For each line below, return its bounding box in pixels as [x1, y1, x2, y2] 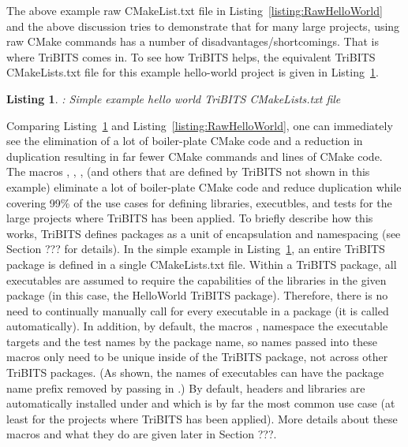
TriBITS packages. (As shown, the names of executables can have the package [6, 364, 384, 381]
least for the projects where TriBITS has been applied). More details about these [6, 410, 398, 427]
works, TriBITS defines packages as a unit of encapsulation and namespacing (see [6, 225, 401, 241]
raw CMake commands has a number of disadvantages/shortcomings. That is [6, 33, 379, 50]
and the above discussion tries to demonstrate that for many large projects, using [6, 17, 400, 34]
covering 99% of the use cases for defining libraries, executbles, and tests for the [6, 194, 392, 210]
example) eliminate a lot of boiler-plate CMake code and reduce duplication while [6, 178, 402, 195]
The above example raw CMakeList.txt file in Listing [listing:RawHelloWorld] [6, 2, 383, 18]
